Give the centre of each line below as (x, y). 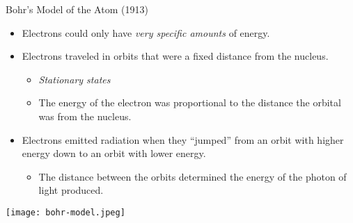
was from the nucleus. (85, 116)
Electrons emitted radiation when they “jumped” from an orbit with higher (183, 139)
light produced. (71, 190)
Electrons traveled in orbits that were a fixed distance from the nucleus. (175, 56)
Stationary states (74, 79)
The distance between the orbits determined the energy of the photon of (193, 176)
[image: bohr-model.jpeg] (65, 212)
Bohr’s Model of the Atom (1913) (77, 9)
